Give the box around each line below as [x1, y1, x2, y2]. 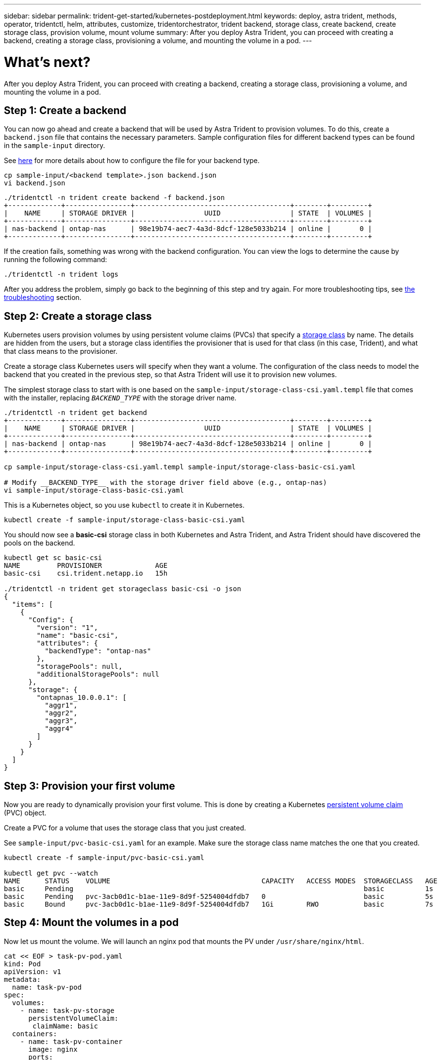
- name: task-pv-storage [20, 1006, 114, 1014]
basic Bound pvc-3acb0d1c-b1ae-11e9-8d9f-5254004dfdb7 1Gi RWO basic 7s [4, 900, 434, 909]
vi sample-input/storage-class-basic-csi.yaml [4, 486, 184, 495]
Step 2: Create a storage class [4, 310, 152, 322]
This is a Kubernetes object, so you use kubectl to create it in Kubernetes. [4, 501, 245, 510]
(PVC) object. [4, 809, 47, 817]
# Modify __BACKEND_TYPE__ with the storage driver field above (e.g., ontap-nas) [4, 479, 327, 487]
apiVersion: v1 [4, 967, 62, 976]
